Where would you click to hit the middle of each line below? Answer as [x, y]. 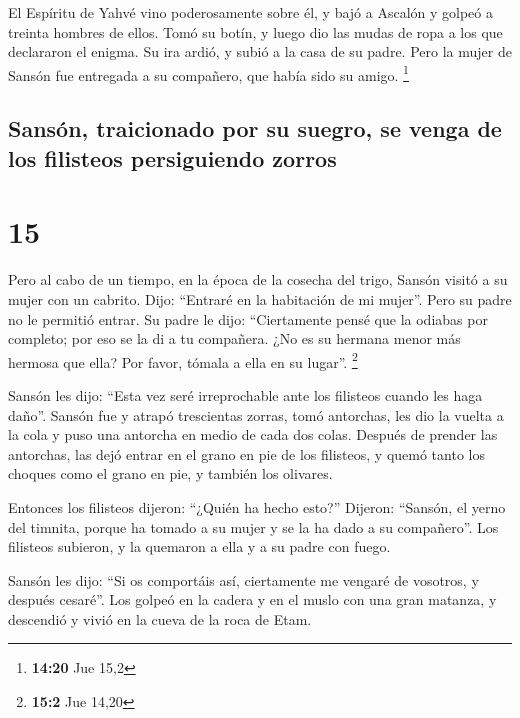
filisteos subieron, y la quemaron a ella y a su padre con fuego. [199, 546]
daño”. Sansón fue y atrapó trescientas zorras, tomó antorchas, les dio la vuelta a [256, 414]
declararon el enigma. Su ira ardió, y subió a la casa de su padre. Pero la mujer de [260, 51]
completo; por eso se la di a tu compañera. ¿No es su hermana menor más [234, 338]
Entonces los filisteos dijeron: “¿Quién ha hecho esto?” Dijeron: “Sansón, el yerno [257, 506]
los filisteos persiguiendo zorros [172, 157]
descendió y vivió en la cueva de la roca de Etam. [160, 618]
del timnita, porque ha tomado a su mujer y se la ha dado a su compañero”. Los [253, 526]
